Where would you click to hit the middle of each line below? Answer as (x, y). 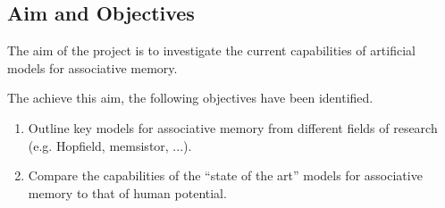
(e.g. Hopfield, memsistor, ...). (110, 145)
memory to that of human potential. (127, 192)
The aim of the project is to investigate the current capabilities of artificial (211, 50)
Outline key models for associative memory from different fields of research (233, 127)
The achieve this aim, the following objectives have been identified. (190, 98)
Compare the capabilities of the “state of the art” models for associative (225, 175)
